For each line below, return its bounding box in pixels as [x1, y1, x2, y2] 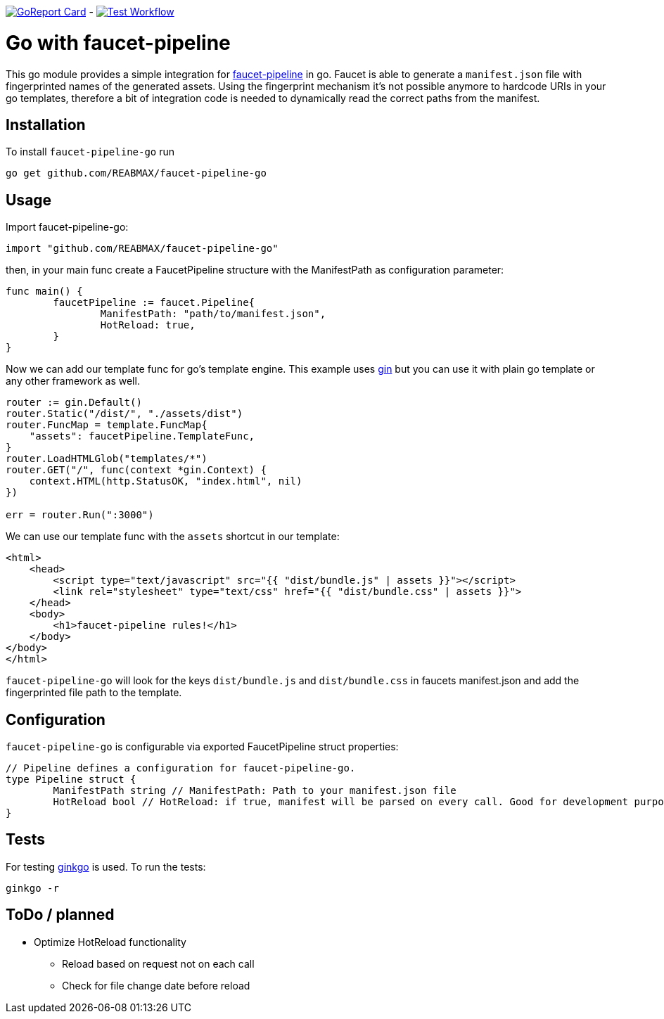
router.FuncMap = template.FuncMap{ [6, 419, 207, 431]
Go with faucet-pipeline [6, 30, 231, 55]
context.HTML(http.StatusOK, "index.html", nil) [29, 475, 302, 487]
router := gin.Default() [6, 397, 142, 409]
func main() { [6, 286, 83, 297]
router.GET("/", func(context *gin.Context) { [6, 464, 267, 476]
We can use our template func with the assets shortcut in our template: [6, 530, 340, 543]
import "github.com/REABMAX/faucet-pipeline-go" [6, 243, 279, 255]
